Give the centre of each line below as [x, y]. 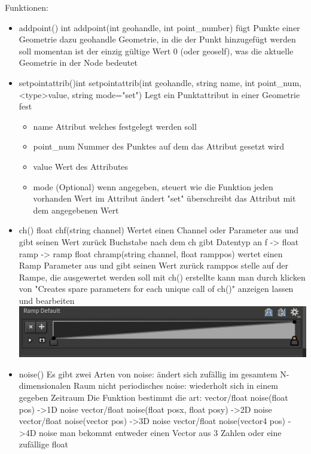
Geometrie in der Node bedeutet [78, 63]
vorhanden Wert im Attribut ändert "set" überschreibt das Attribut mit [164, 198]
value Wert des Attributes [81, 166]
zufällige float [43, 444]
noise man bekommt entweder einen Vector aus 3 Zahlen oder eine [160, 432]
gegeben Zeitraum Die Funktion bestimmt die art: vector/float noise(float [153, 397]
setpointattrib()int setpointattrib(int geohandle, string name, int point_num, [160, 82]
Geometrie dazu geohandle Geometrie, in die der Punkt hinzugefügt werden [157, 39]
